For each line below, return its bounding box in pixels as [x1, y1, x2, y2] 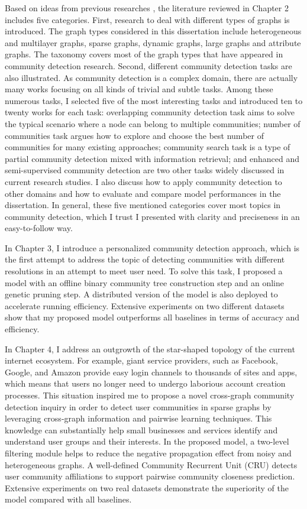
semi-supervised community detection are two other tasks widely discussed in [5, 164, 285, 176]
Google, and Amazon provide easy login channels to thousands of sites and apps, [5, 365, 298, 378]
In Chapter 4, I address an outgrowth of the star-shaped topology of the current [5, 342, 295, 355]
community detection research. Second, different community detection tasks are [5, 59, 292, 72]
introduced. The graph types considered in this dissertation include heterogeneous [5, 25, 302, 37]
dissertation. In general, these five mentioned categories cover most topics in [5, 199, 281, 211]
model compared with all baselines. [5, 493, 132, 505]
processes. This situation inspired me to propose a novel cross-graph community [5, 389, 295, 401]
